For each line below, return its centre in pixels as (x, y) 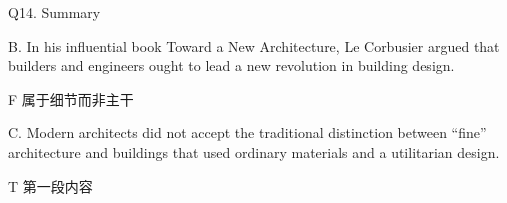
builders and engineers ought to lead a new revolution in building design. (231, 65)
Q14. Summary (54, 12)
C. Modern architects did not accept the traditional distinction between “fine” (247, 132)
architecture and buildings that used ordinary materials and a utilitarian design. (254, 151)
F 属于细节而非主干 (71, 98)
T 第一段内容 (50, 185)
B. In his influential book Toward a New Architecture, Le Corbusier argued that (254, 45)
